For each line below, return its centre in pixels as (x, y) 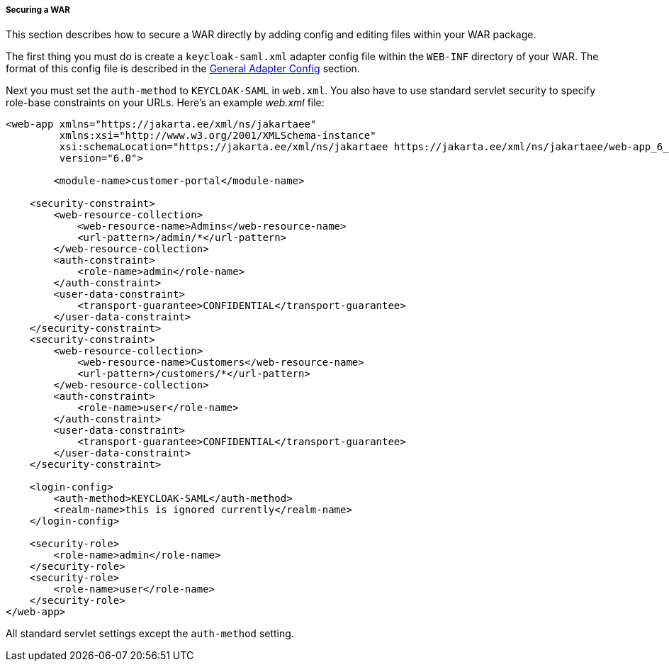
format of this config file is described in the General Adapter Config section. (183, 69)
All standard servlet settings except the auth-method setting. (150, 634)
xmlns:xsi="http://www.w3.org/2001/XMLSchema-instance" (218, 136)
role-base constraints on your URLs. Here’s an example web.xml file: (165, 103)
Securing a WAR (38, 10)
